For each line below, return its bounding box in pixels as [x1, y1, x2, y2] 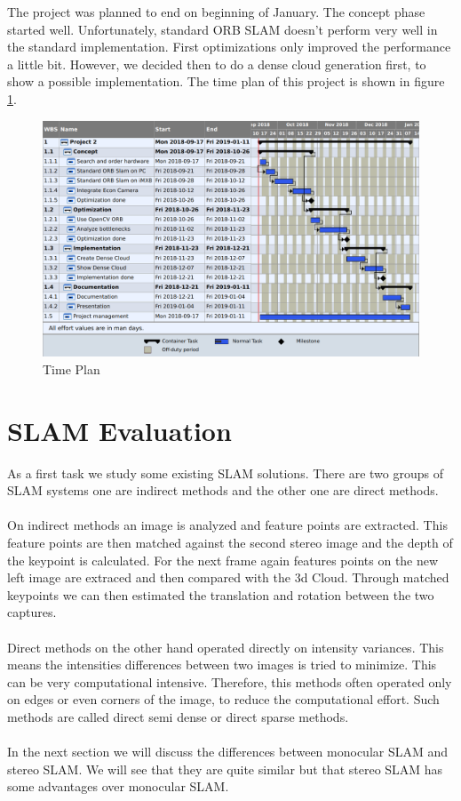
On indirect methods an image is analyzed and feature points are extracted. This [7, 516, 448, 534]
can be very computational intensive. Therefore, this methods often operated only [7, 672, 452, 691]
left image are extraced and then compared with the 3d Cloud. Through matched [7, 568, 449, 587]
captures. [7, 603, 57, 621]
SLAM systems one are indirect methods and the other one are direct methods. [7, 481, 439, 500]
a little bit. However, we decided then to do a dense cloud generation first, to [7, 54, 426, 73]
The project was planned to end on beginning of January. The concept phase [7, 3, 425, 20]
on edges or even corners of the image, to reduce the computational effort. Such [7, 690, 440, 709]
